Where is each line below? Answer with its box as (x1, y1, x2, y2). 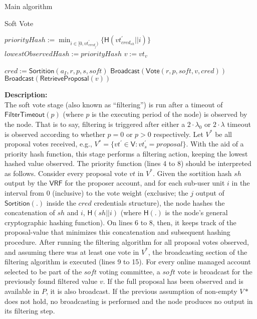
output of (195, 188, 224, 198)
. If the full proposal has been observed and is (103, 276, 243, 286)
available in (5, 286, 40, 296)
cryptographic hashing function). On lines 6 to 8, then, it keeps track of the (5, 217, 236, 227)
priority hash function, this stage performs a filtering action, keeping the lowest (5, 148, 248, 158)
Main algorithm (5, 1, 53, 11)
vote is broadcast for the (177, 266, 252, 276)
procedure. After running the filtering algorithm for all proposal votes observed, (5, 237, 249, 247)
